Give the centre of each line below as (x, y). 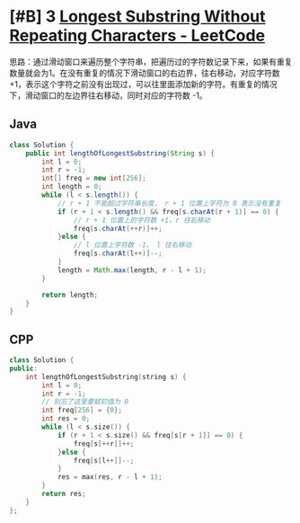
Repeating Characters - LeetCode (137, 35)
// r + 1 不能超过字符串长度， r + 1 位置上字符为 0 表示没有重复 (169, 203)
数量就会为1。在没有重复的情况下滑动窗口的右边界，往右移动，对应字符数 (145, 73)
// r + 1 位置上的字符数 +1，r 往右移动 (142, 220)
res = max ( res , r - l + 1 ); (110, 477)
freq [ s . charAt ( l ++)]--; (118, 253)
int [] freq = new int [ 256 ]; (94, 178)
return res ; (64, 494)
